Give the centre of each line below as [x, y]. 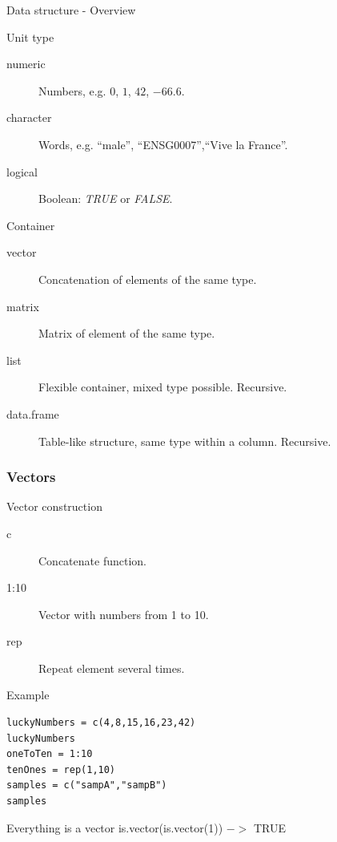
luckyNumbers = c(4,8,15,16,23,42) [101, 723]
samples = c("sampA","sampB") [87, 785]
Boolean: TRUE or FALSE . [106, 198]
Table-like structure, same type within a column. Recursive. [185, 441]
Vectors [31, 477]
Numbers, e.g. [72, 90]
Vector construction [54, 506]
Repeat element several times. [112, 668]
